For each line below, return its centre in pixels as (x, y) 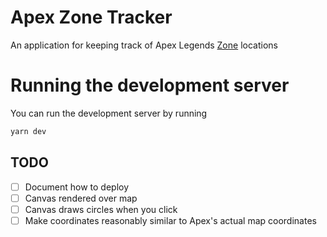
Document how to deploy (77, 187)
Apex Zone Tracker (91, 17)
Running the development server (150, 85)
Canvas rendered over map (81, 198)
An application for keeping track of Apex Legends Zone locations (144, 45)
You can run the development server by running (109, 113)
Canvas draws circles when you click (101, 209)
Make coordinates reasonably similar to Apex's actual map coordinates (170, 220)
